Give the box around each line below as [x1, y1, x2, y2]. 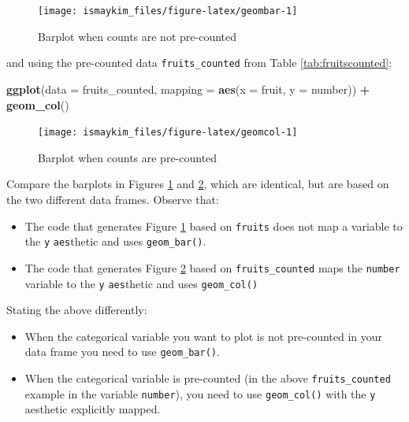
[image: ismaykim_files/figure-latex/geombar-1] [38, 6, 298, 17]
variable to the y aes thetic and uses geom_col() [24, 275, 258, 291]
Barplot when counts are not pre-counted [38, 28, 236, 44]
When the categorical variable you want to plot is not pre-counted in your [24, 328, 383, 344]
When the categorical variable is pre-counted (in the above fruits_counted [24, 370, 391, 386]
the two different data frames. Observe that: [6, 191, 219, 207]
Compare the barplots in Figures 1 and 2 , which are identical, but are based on [6, 176, 389, 192]
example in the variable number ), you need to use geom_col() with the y [24, 385, 376, 402]
